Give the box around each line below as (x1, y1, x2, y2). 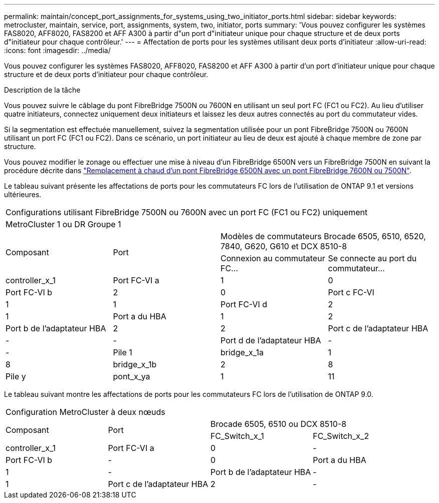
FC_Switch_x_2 (313, 431, 369, 441)
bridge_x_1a (221, 347, 264, 357)
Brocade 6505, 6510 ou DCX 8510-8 (210, 419, 347, 429)
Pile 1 (113, 347, 132, 357)
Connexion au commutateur (221, 253, 325, 263)
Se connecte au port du (328, 253, 417, 263)
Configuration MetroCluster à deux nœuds (6, 407, 165, 417)
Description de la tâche (4, 86, 81, 94)
